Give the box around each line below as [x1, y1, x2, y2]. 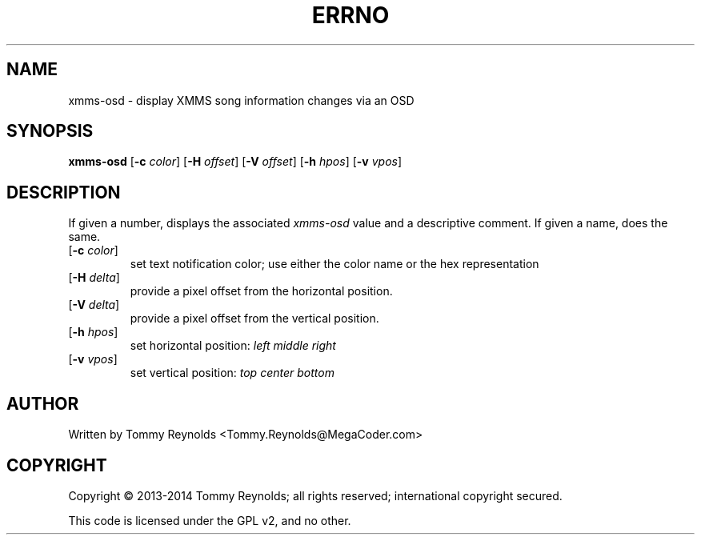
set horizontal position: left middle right [130, 339, 336, 353]
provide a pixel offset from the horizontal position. [130, 284, 393, 299]
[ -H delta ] [68, 270, 120, 285]
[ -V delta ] [68, 298, 120, 312]
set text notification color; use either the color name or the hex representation [130, 257, 539, 271]
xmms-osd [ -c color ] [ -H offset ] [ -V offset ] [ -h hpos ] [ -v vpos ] [68, 154, 403, 169]
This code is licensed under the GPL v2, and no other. [68, 513, 351, 527]
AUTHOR [6, 393, 79, 414]
